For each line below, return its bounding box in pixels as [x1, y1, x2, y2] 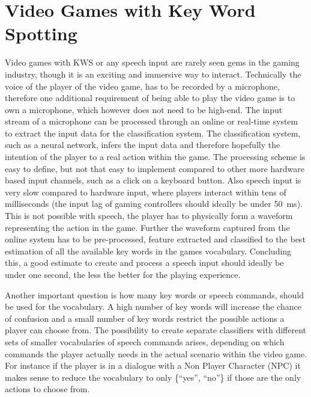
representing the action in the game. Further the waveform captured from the [5, 221, 290, 233]
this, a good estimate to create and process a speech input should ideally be [5, 256, 284, 269]
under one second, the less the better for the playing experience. [5, 268, 241, 280]
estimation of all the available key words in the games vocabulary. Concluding [5, 244, 292, 257]
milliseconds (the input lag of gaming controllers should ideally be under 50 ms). [5, 197, 303, 210]
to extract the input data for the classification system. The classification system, [5, 126, 301, 139]
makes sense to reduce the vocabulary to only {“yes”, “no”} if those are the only [5, 371, 301, 383]
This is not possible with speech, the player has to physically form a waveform [5, 209, 293, 222]
